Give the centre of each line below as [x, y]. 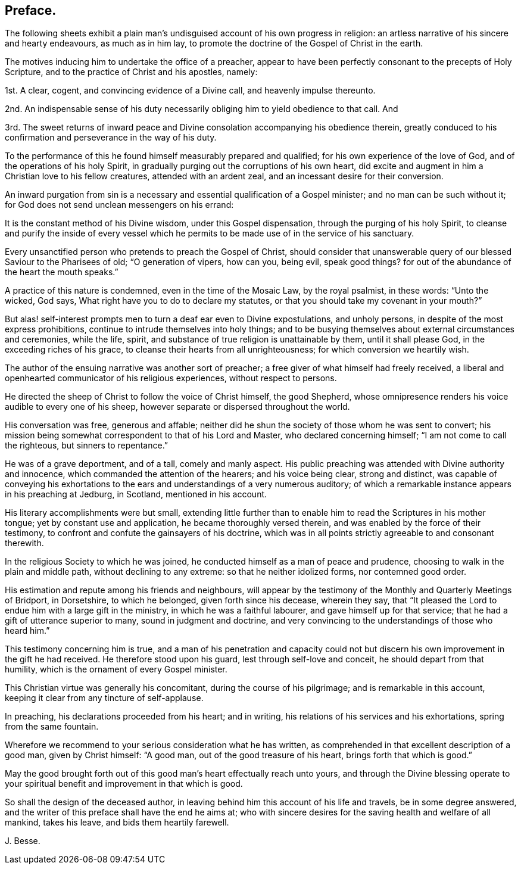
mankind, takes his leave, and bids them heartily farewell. [117, 823]
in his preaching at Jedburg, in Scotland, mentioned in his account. [136, 494]
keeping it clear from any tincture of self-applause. [104, 698]
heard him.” [27, 631]
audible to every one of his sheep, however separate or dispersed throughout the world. [177, 407]
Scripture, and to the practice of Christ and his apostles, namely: [131, 72]
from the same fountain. [52, 727]
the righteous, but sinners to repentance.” [87, 446]
